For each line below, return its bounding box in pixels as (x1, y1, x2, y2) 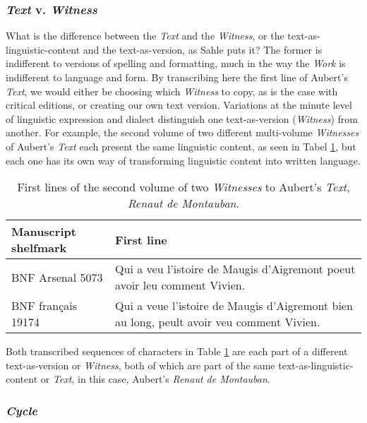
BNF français (11, 297, 78, 314)
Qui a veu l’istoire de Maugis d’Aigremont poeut (115, 261, 356, 278)
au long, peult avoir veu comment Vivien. (115, 314, 320, 330)
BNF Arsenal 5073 (11, 268, 103, 285)
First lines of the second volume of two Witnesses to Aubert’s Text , (17, 179, 350, 196)
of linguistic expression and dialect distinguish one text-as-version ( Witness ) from (6, 111, 358, 126)
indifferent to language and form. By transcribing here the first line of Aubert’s (6, 70, 348, 84)
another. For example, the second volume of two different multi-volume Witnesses (6, 125, 359, 140)
